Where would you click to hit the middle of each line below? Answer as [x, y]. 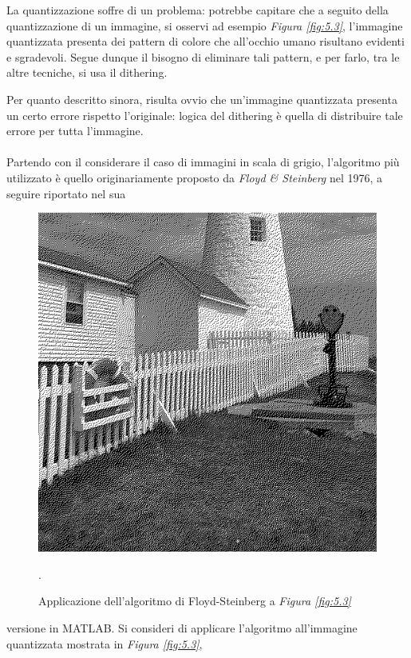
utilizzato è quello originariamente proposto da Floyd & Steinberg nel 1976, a [195, 177]
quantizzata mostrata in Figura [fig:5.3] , [105, 643]
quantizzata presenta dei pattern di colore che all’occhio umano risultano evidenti [205, 41]
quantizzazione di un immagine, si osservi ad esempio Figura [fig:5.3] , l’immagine [205, 25]
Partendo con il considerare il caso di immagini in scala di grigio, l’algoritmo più [203, 162]
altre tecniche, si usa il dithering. [87, 72]
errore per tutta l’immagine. [75, 131]
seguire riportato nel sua [66, 193]
